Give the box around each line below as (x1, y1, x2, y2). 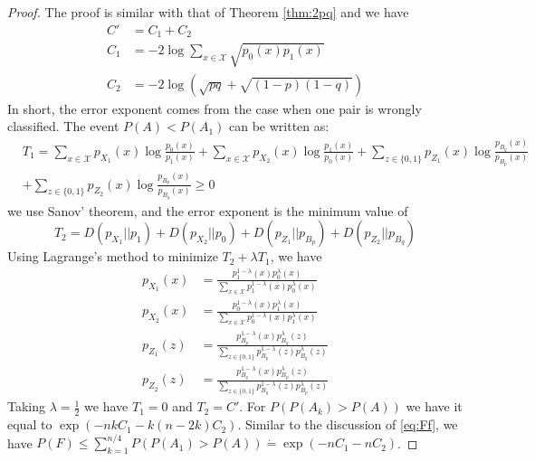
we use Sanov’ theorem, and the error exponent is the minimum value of (7, 201, 408, 220)
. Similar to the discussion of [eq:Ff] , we (237, 415, 458, 434)
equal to (7, 415, 53, 434)
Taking (7, 397, 46, 416)
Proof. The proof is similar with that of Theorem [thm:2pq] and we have (7, 3, 409, 21)
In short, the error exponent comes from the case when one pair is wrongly (7, 99, 422, 118)
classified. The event (7, 117, 119, 136)
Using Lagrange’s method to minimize (7, 247, 218, 266)
